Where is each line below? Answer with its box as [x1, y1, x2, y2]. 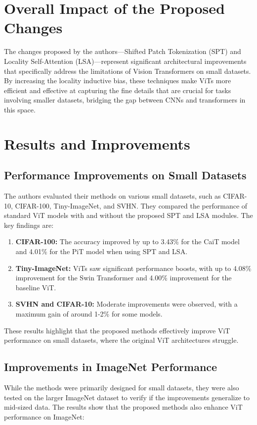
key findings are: [4, 219, 54, 230]
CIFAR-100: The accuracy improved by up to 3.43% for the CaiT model [15, 236, 240, 247]
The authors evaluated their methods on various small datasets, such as [4, 191, 221, 201]
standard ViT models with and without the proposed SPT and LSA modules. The [4, 210, 253, 220]
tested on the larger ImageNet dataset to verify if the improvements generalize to [4, 392, 250, 402]
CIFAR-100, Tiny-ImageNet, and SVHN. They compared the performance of [15, 200, 248, 211]
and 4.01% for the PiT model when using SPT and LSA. [15, 246, 188, 257]
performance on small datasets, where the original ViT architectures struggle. [4, 335, 239, 345]
